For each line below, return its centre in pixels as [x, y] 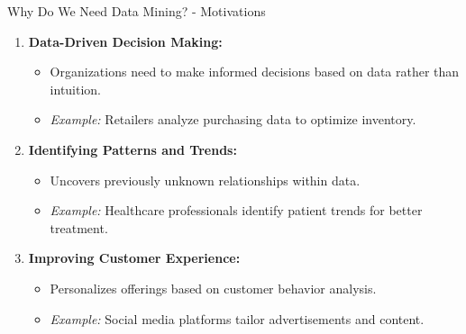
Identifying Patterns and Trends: [132, 149]
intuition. [76, 89]
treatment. [79, 227]
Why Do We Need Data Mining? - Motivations [137, 11]
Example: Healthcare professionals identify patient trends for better [236, 210]
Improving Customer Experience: [134, 258]
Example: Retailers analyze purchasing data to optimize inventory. [233, 119]
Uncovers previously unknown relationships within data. [205, 180]
